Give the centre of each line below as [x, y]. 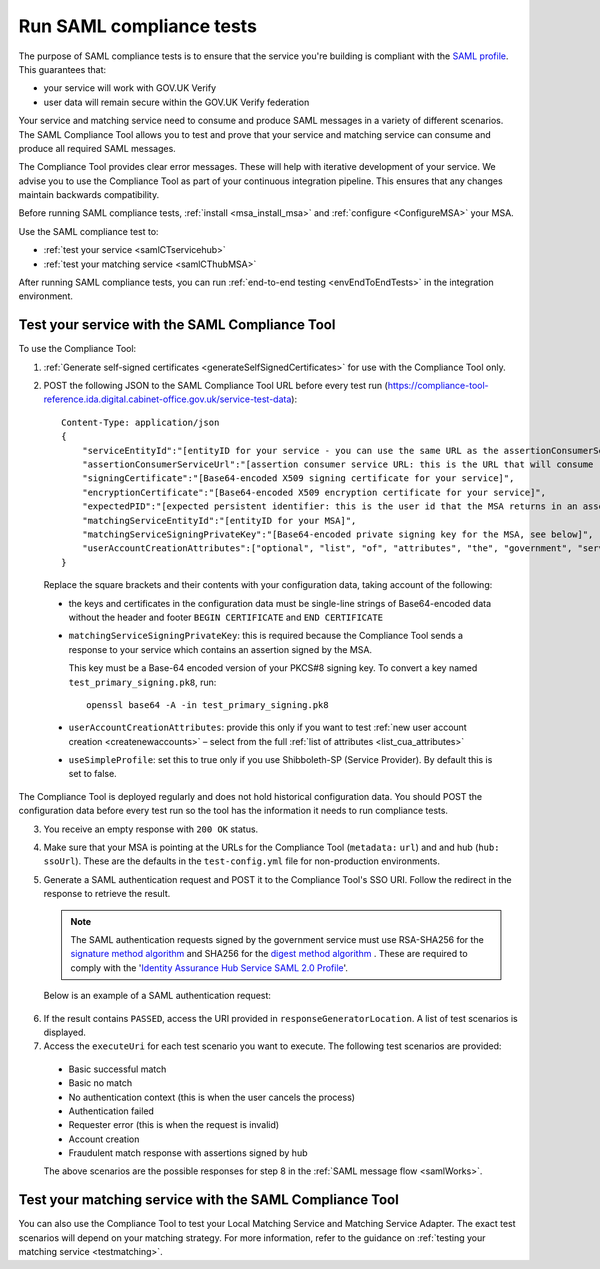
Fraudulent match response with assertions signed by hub [188, 1153]
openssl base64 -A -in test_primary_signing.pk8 [207, 704]
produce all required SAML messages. [97, 148]
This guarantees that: [62, 69]
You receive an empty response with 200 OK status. [151, 829]
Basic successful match [117, 1069]
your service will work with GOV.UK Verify [130, 88]
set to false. [92, 774]
